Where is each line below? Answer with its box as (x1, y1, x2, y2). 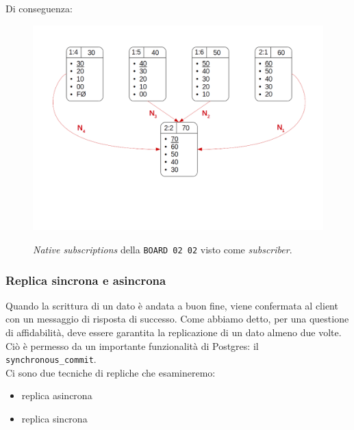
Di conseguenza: (5, 1, 73, 15)
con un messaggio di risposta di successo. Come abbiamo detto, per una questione (5, 312, 349, 326)
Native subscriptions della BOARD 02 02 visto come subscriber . (33, 242, 292, 256)
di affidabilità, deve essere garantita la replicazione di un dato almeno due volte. (5, 325, 342, 340)
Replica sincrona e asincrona (5, 271, 166, 288)
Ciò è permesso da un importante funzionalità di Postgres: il (5, 338, 259, 353)
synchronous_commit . (5, 352, 97, 366)
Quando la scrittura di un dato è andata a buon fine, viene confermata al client (5, 298, 338, 312)
